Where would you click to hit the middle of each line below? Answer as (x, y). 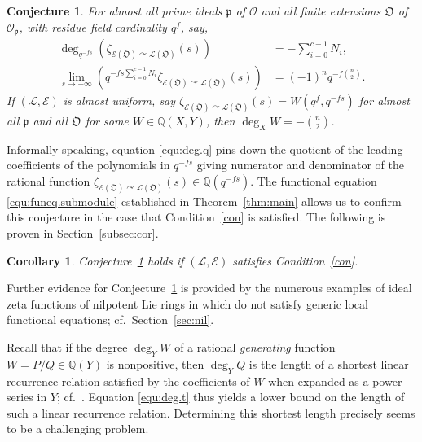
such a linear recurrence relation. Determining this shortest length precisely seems (211, 412)
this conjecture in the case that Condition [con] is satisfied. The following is (196, 217)
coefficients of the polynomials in (88, 165)
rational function (48, 180)
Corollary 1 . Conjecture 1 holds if (95, 260)
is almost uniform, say (119, 101)
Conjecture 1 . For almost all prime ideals (114, 11)
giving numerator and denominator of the (300, 165)
